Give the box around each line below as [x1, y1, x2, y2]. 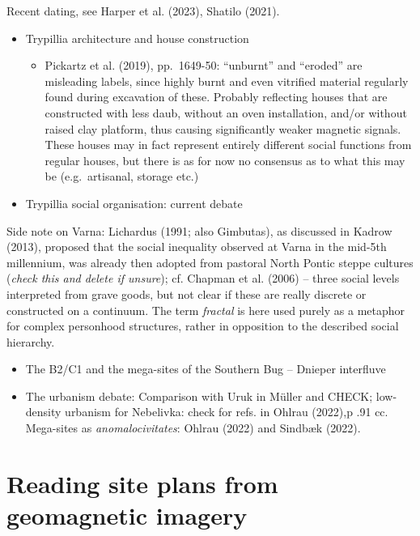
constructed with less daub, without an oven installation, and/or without [45, 104, 407, 121]
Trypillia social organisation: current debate [25, 194, 243, 211]
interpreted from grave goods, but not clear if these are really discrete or [6, 285, 367, 302]
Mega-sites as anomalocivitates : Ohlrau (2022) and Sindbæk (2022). [25, 419, 361, 436]
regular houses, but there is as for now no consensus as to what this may [45, 151, 405, 168]
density [25, 403, 62, 420]
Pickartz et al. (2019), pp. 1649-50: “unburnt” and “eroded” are [45, 57, 363, 74]
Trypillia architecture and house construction [25, 29, 249, 46]
